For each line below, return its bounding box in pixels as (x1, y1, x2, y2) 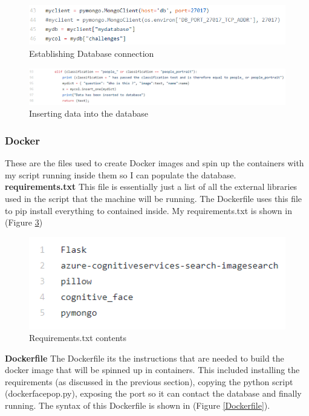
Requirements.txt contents (29, 331, 126, 344)
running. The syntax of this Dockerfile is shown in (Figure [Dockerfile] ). (5, 399, 270, 412)
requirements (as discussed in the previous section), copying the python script (5, 375, 293, 388)
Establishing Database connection (29, 47, 154, 59)
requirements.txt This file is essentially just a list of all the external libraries (5, 180, 298, 193)
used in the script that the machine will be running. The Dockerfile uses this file (5, 192, 302, 204)
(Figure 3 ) (5, 216, 43, 229)
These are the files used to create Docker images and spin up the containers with (5, 157, 304, 169)
